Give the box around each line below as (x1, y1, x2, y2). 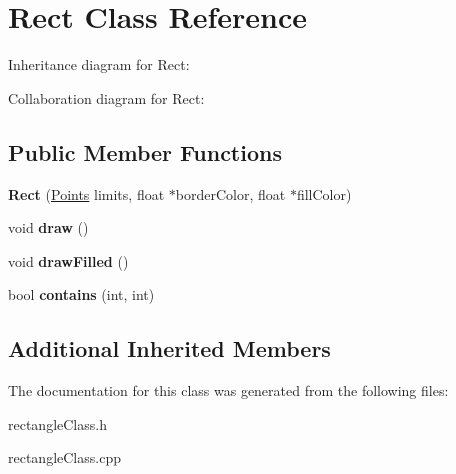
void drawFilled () (8, 250, 129, 271)
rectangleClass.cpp (8, 447, 121, 468)
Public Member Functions (8, 136, 282, 167)
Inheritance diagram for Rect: (8, 54, 190, 75)
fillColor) (296, 183, 352, 204)
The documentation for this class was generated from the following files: (8, 380, 449, 401)
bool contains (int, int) (8, 284, 155, 305)
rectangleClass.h (8, 413, 107, 434)
